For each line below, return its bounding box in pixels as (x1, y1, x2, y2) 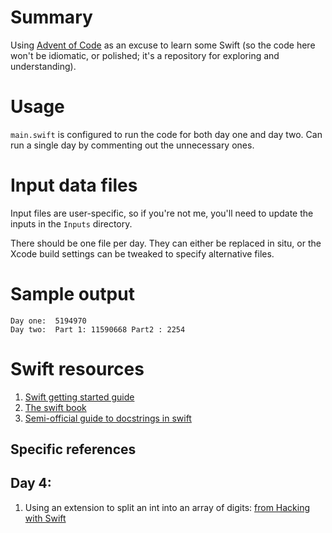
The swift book (24, 401, 87, 413)
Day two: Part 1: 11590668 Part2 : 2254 (10, 324, 186, 335)
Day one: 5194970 (10, 316, 87, 326)
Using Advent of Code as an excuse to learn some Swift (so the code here (10, 39, 316, 51)
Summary (10, 6, 93, 29)
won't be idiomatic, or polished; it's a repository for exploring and (10, 49, 280, 61)
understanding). (10, 60, 77, 72)
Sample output (10, 283, 135, 305)
